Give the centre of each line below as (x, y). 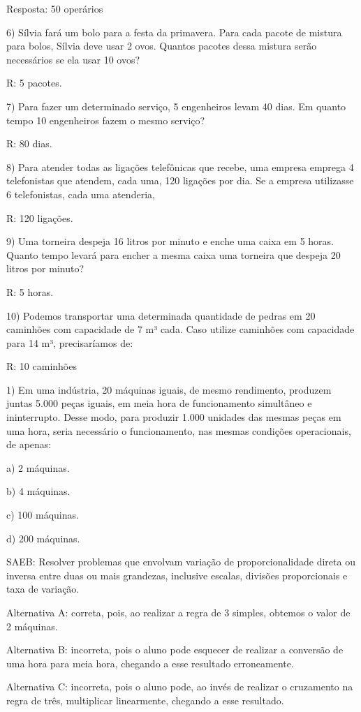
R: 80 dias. (29, 143)
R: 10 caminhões (42, 366)
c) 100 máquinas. (43, 515)
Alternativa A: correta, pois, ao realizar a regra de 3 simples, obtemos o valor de (178, 612)
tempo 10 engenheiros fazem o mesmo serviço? (106, 120)
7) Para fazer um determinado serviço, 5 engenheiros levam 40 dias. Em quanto (176, 106)
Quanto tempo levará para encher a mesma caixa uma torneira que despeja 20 (174, 254)
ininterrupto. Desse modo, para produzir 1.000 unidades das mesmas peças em (174, 417)
